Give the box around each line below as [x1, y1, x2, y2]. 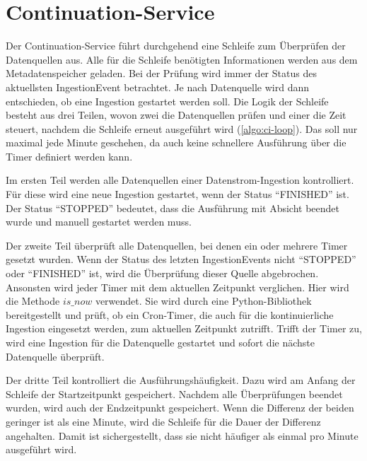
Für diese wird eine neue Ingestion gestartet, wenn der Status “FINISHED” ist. [6, 187, 349, 202]
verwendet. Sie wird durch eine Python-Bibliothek [95, 293, 312, 308]
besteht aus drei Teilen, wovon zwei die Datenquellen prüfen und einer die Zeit [6, 107, 346, 122]
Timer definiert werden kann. [6, 148, 133, 163]
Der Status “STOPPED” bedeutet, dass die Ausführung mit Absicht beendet [6, 200, 340, 215]
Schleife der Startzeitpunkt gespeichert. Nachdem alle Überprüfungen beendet [6, 386, 343, 401]
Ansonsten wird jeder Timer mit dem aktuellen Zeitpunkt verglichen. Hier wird [6, 279, 349, 294]
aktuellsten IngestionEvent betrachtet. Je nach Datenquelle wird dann [6, 79, 310, 94]
